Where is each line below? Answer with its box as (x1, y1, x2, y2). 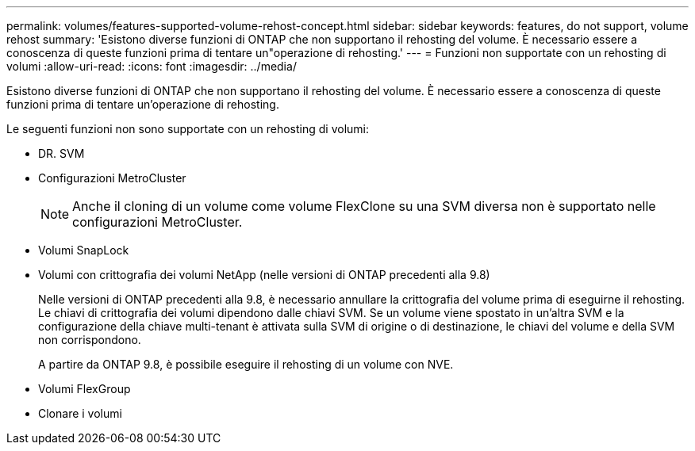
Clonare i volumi (38, 407, 122, 420)
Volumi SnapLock (38, 243, 129, 257)
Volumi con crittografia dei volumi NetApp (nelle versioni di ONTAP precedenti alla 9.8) (38, 268, 490, 281)
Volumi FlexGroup (38, 382, 131, 396)
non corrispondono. (38, 333, 141, 346)
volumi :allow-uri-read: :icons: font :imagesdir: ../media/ (6, 59, 297, 73)
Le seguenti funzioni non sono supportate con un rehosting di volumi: (6, 122, 369, 136)
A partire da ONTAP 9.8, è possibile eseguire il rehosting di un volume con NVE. (38, 357, 454, 371)
